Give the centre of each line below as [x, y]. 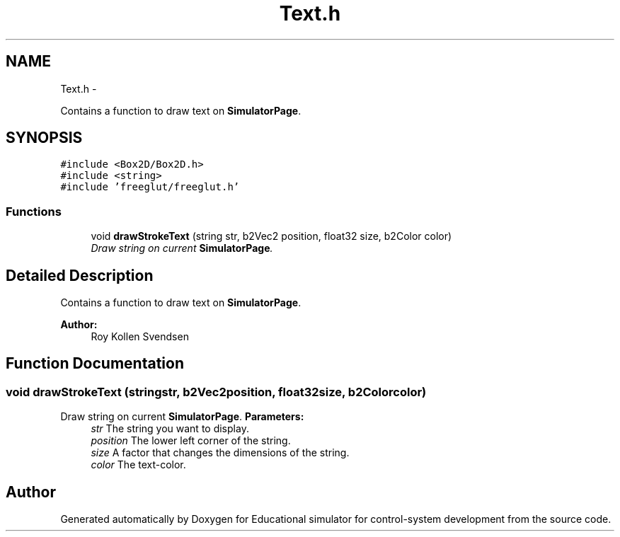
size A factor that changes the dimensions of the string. [220, 453]
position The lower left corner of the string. [191, 441]
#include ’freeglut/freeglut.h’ [150, 187]
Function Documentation [95, 364]
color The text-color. [138, 465]
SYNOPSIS [44, 138]
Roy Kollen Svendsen [140, 337]
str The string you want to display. [170, 429]
